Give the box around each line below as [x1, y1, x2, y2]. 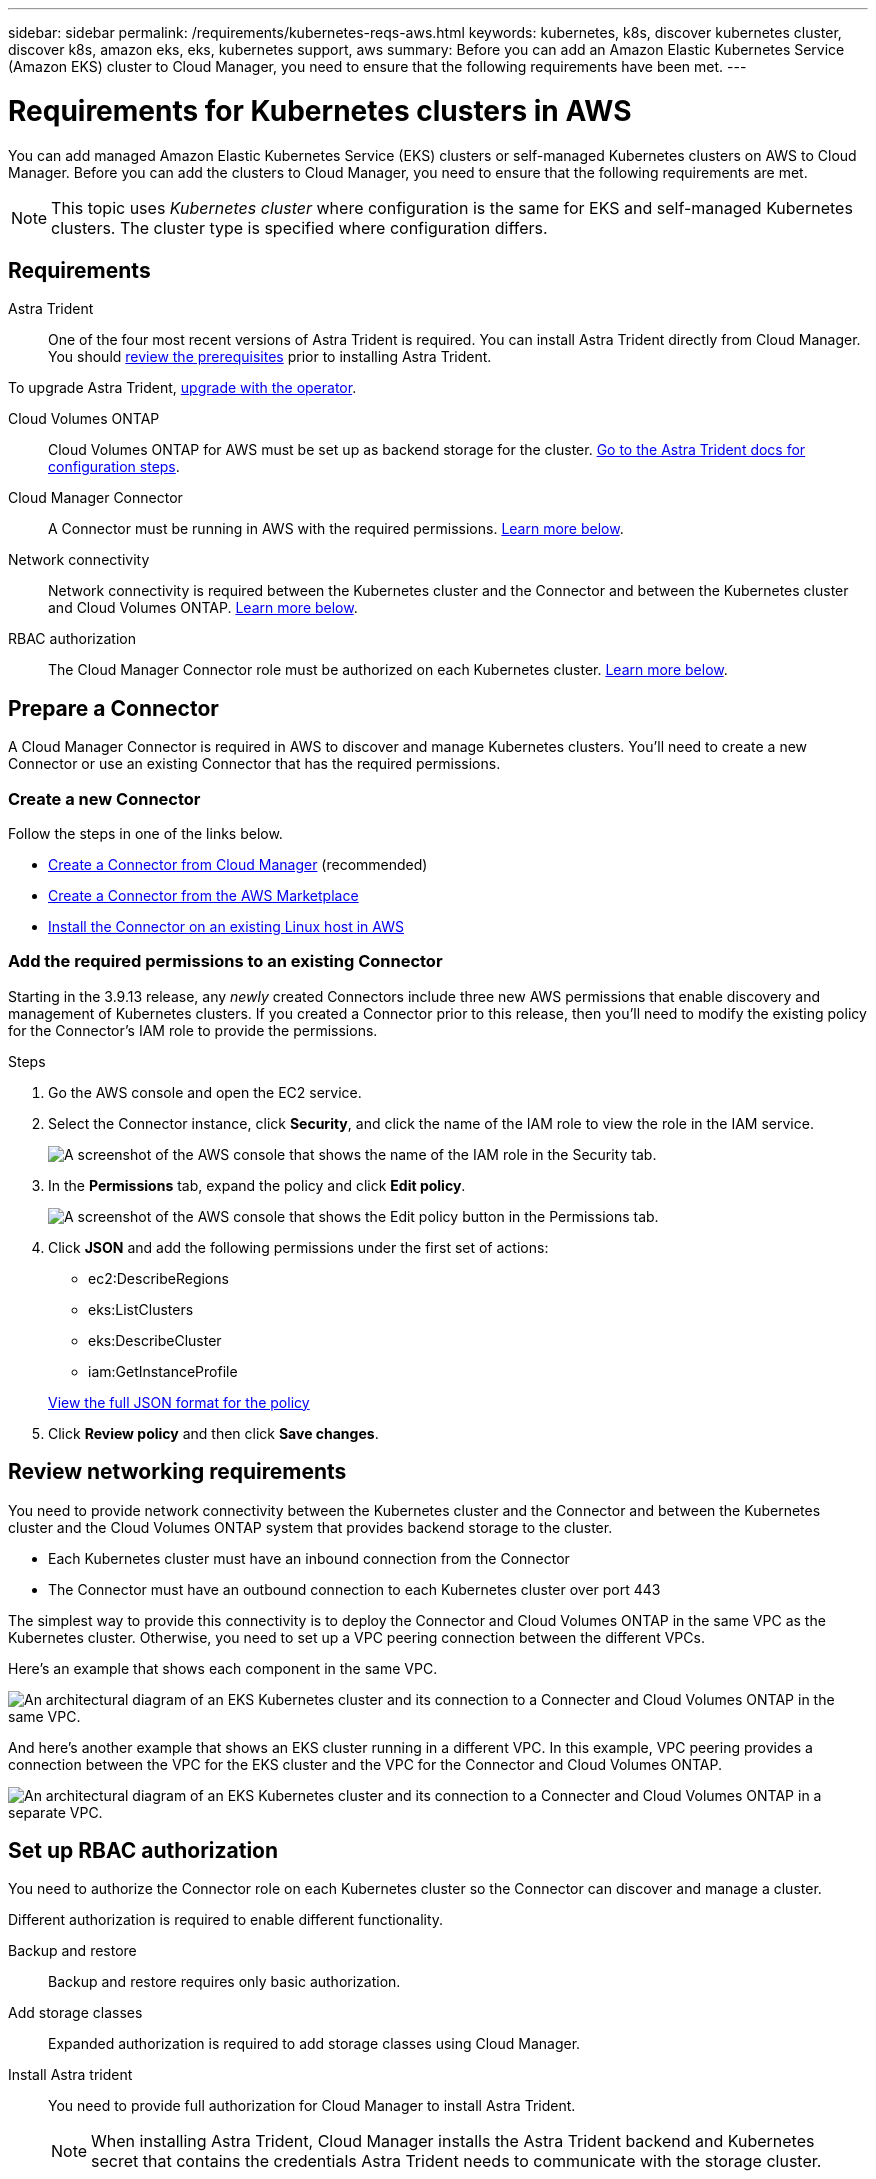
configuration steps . [48, 458, 180, 476]
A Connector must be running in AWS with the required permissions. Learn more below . [48, 520, 624, 538]
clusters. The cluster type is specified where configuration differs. [51, 217, 548, 238]
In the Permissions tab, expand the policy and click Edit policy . [48, 1176, 466, 1194]
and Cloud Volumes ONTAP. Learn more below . [48, 599, 358, 617]
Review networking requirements [8, 1459, 347, 1485]
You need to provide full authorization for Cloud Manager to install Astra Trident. [48, 2097, 576, 2115]
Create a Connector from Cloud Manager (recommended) [48, 855, 428, 873]
